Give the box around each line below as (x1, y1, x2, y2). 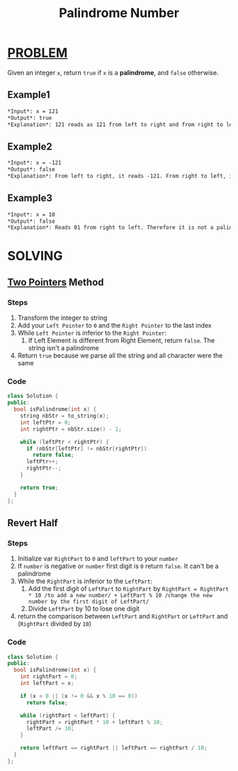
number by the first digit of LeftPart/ (28, 598, 149, 606)
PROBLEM (7, 45, 68, 61)
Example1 (7, 89, 51, 101)
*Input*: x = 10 (7, 211, 55, 218)
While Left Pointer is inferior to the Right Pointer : (17, 328, 167, 338)
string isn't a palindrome (28, 344, 99, 353)
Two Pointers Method (7, 276, 104, 288)
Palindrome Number (59, 5, 179, 21)
